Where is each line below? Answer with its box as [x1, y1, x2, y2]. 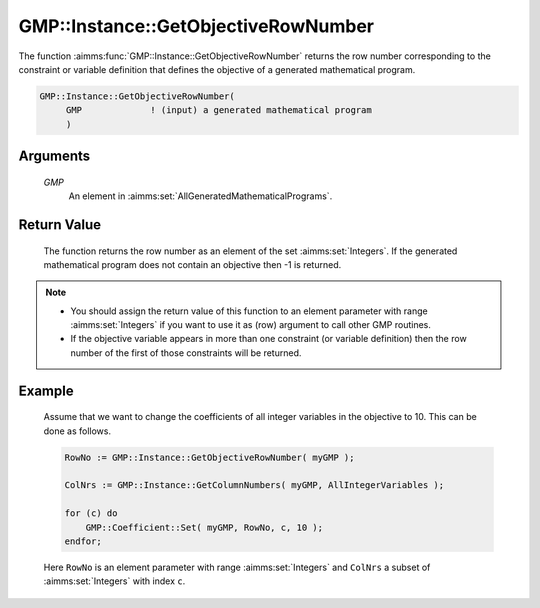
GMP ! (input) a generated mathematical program [65, 105, 372, 116]
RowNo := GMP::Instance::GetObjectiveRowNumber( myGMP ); [64, 451, 355, 463]
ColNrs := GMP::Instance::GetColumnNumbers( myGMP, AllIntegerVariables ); [64, 480, 445, 491]
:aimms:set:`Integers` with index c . [43, 575, 186, 587]
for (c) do [64, 508, 118, 519]
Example [18, 382, 74, 399]
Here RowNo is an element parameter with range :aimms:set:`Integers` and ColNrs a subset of [43, 561, 431, 573]
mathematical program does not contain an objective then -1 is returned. [43, 258, 342, 270]
